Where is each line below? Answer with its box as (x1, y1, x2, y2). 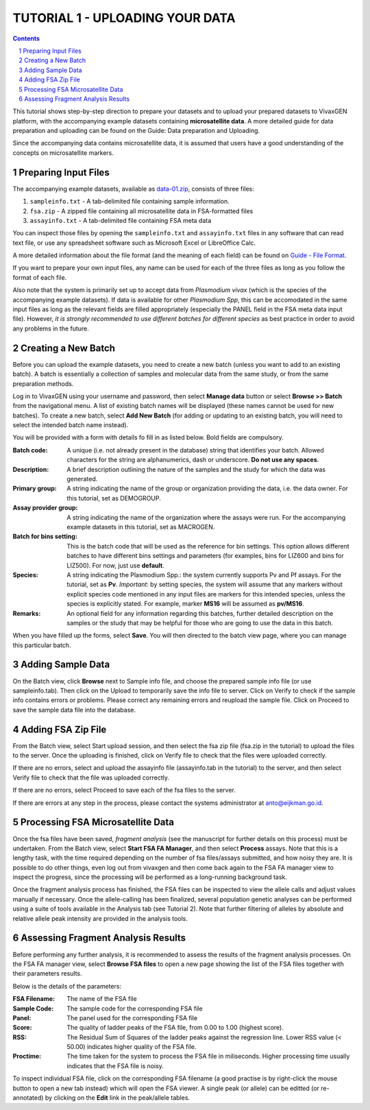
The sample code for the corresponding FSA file (66, 1004, 203, 1013)
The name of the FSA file (66, 995, 137, 1003)
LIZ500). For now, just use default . (66, 561, 164, 569)
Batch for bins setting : (12, 532, 78, 541)
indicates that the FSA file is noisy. (66, 1061, 164, 1070)
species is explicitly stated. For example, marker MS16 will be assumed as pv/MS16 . (66, 600, 304, 608)
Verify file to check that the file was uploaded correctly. (12, 773, 169, 782)
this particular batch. (12, 641, 71, 649)
